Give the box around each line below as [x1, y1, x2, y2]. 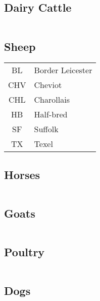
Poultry [4, 244, 45, 260]
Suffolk [34, 123, 59, 135]
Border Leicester [34, 64, 92, 76]
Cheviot [34, 79, 62, 91]
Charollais [34, 94, 70, 106]
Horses [4, 166, 40, 182]
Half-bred [34, 108, 68, 121]
